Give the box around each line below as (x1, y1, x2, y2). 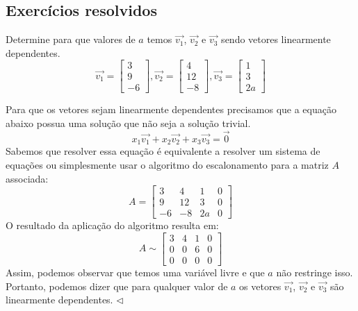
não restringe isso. (276, 264, 353, 279)
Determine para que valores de (6, 32, 136, 47)
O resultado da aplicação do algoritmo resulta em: (6, 218, 219, 233)
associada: (6, 171, 49, 185)
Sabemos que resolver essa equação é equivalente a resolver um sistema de (6, 144, 320, 158)
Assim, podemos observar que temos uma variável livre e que (6, 264, 265, 279)
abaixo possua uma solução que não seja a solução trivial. (6, 116, 251, 131)
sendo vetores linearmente (221, 32, 331, 47)
